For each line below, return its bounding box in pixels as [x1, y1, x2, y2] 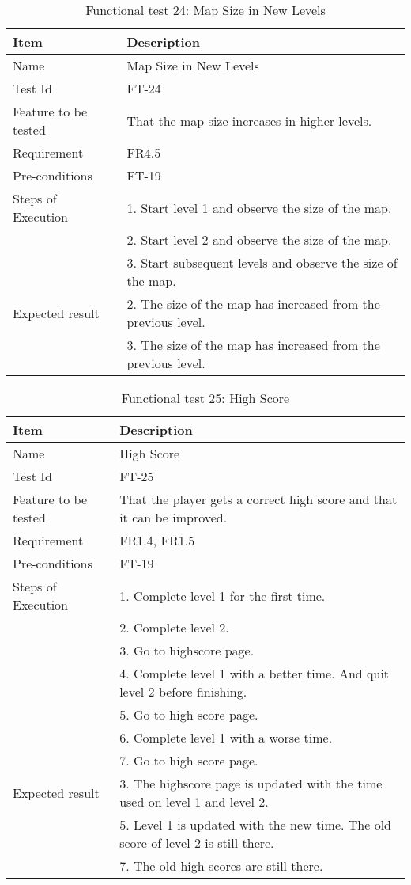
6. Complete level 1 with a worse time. [119, 728, 333, 746]
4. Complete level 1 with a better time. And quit [119, 664, 390, 682]
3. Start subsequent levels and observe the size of [126, 253, 398, 272]
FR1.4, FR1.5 [119, 531, 195, 549]
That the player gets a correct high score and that [119, 490, 398, 508]
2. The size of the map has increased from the [126, 294, 380, 313]
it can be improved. [119, 508, 228, 526]
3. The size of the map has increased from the [126, 336, 380, 354]
